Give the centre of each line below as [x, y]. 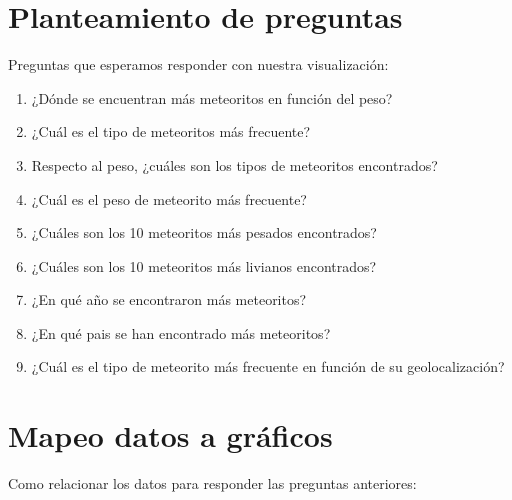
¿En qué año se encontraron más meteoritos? [169, 299]
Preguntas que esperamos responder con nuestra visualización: [198, 64]
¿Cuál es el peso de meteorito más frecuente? [169, 198]
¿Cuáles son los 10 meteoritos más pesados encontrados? [204, 232]
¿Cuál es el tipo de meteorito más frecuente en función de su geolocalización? [268, 366]
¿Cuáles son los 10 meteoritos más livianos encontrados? [204, 265]
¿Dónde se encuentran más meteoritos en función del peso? [212, 97]
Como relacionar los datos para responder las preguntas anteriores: [212, 483]
